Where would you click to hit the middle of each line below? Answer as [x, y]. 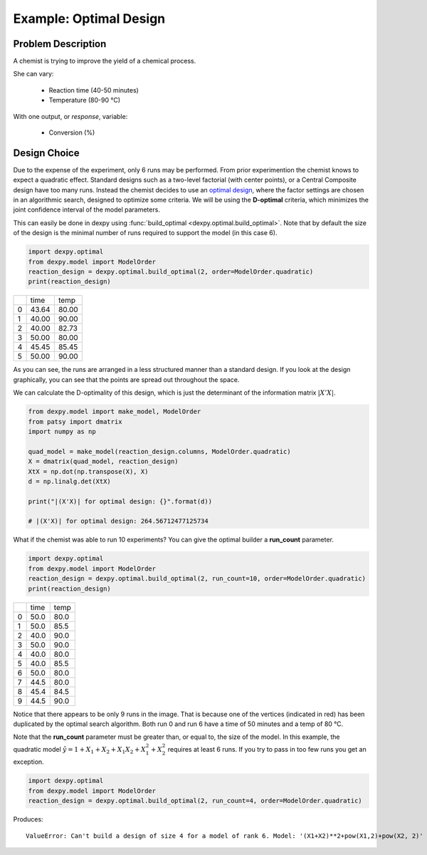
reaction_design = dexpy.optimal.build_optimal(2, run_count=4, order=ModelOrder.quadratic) [195, 801]
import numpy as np [62, 431]
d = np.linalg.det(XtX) [70, 481]
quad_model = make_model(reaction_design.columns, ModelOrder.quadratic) [159, 451]
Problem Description [60, 44]
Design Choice [46, 153]
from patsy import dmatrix [75, 421]
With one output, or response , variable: [70, 116]
